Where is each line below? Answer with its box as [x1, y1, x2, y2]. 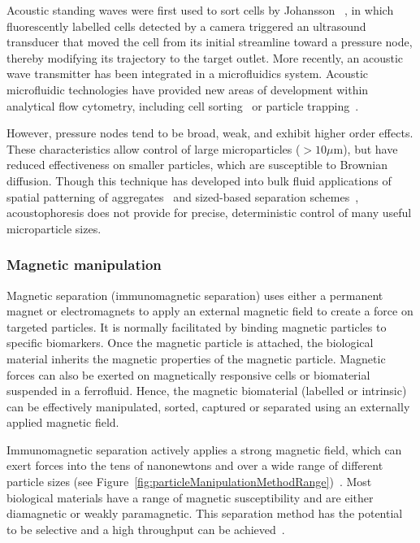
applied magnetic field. [6, 414, 119, 431]
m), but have [333, 140, 398, 157]
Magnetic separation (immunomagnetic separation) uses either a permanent [6, 286, 383, 303]
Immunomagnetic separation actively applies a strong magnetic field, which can [6, 441, 402, 458]
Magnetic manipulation [6, 254, 162, 275]
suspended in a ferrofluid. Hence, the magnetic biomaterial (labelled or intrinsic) [6, 382, 407, 399]
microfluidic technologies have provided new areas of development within [6, 80, 369, 98]
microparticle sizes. [6, 219, 102, 237]
